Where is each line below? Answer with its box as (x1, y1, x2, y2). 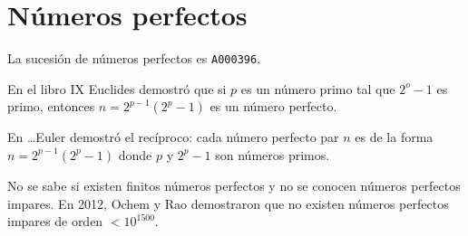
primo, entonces (7, 97, 95, 116)
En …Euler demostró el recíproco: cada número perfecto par (7, 127, 339, 146)
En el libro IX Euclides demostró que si (7, 79, 227, 98)
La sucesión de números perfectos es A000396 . (7, 49, 261, 68)
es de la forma (355, 127, 434, 146)
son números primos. (215, 145, 330, 164)
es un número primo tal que (240, 79, 395, 98)
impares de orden (7, 212, 103, 231)
